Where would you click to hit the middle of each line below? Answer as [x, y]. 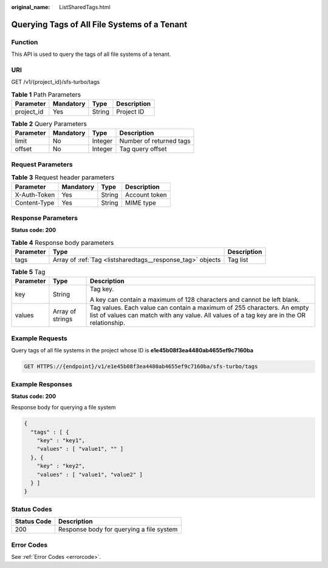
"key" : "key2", [61, 466]
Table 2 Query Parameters [49, 124]
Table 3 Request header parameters [63, 177]
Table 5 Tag [28, 272]
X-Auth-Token [35, 194]
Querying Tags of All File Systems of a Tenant [99, 24]
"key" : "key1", [61, 441]
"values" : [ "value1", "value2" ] [90, 474]
